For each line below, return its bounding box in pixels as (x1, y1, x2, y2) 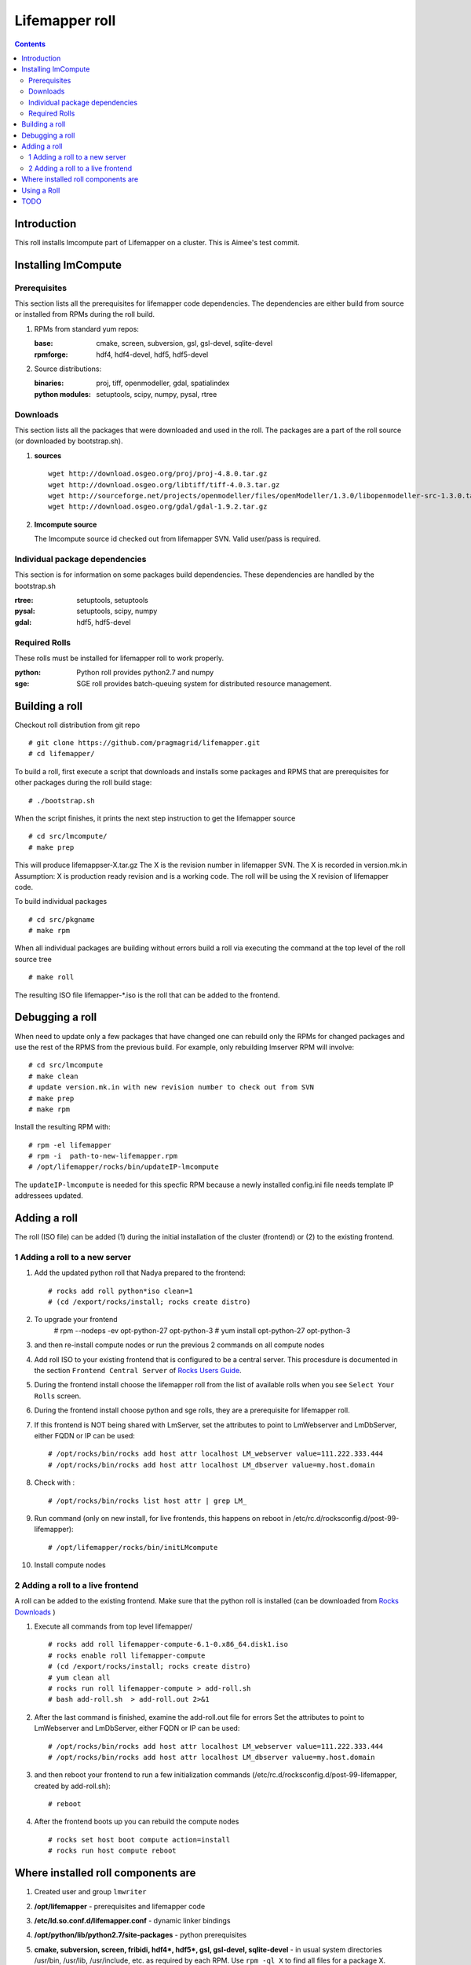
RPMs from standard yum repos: (34, 324, 139, 333)
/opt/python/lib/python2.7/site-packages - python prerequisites (34, 1930, 247, 1940)
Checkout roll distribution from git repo (14, 720, 141, 729)
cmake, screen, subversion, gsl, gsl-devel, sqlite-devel (96, 339, 273, 348)
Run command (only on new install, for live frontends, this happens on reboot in (34, 1513, 291, 1522)
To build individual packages (14, 897, 108, 906)
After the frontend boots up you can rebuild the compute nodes (34, 1816, 239, 1827)
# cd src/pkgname (28, 915, 95, 924)
